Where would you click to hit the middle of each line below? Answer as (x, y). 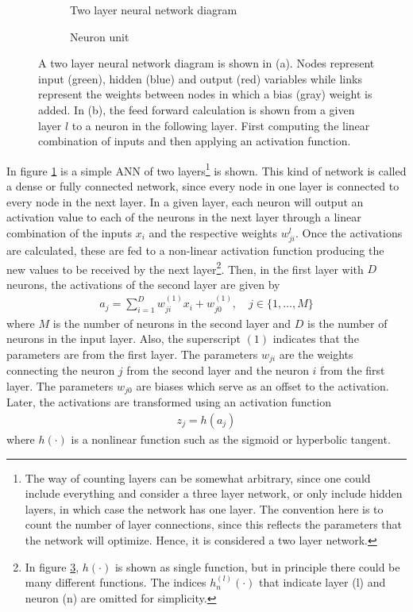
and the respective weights (213, 232)
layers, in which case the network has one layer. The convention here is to (204, 508)
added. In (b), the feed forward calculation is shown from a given (197, 109)
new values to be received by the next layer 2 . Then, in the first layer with (185, 268)
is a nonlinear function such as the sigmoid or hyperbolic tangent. (231, 439)
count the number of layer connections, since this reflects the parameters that (214, 524)
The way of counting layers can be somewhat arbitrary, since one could (198, 477)
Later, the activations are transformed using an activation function (169, 402)
